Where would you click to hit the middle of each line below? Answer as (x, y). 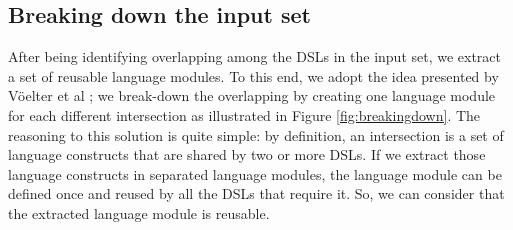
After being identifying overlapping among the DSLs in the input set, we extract (255, 56)
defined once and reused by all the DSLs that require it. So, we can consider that (256, 193)
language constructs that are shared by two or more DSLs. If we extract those (247, 154)
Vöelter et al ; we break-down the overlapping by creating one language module (252, 95)
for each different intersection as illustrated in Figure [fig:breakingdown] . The (244, 114)
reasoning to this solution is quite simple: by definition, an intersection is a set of (256, 134)
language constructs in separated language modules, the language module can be (255, 173)
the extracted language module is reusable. (139, 212)
